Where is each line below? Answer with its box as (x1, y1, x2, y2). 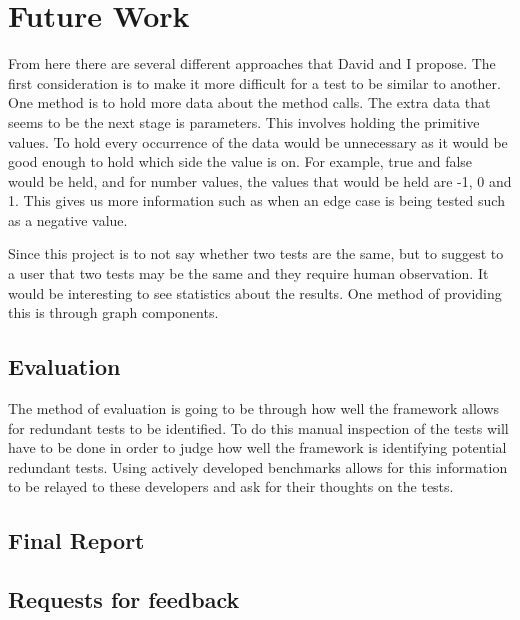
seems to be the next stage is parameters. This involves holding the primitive (8, 111, 480, 132)
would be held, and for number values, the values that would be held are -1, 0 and (8, 170, 512, 191)
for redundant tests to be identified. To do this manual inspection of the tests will (8, 417, 509, 438)
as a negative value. (8, 209, 128, 230)
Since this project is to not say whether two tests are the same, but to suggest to (8, 243, 504, 264)
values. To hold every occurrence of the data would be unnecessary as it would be (8, 131, 508, 152)
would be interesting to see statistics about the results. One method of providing (8, 282, 502, 303)
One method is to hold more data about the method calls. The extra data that (8, 92, 491, 113)
